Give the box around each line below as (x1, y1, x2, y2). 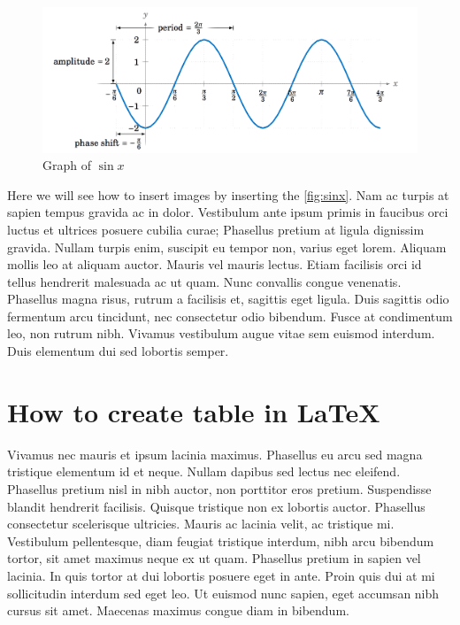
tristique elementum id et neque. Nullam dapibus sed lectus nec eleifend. (7, 462, 401, 481)
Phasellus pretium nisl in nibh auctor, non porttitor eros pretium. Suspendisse (7, 479, 432, 498)
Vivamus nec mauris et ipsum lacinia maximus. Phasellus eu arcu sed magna (7, 444, 423, 463)
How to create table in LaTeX (7, 393, 380, 429)
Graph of (42, 156, 91, 174)
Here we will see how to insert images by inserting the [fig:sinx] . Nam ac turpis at (7, 185, 449, 204)
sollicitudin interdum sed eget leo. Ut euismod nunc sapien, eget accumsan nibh (7, 583, 440, 602)
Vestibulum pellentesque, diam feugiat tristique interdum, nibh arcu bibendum (7, 531, 434, 550)
